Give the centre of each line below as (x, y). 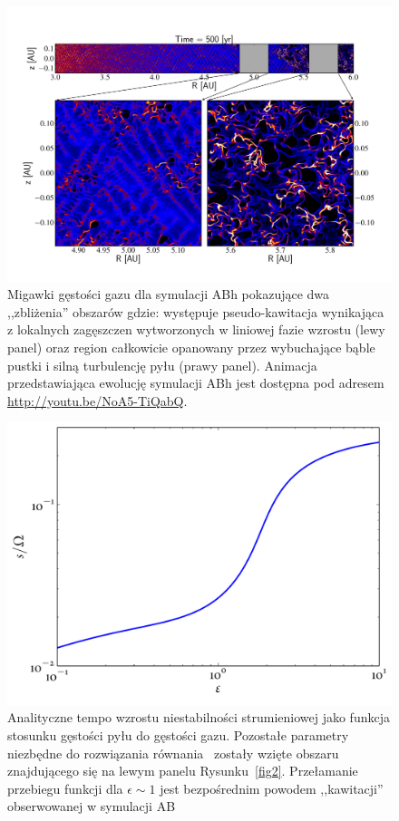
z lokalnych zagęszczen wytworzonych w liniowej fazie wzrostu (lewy (196, 329)
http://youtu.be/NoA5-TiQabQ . (97, 400)
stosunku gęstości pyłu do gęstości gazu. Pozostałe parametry (178, 734)
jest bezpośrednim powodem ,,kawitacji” (272, 788)
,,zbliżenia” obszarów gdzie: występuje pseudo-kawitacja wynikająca (196, 311)
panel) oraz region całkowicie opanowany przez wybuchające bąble (191, 348)
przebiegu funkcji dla (65, 788)
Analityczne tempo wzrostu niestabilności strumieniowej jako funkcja (199, 717)
